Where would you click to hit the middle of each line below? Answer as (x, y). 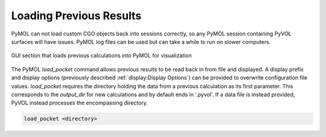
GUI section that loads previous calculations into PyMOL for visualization (101, 56)
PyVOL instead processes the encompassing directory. (79, 103)
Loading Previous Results (76, 16)
